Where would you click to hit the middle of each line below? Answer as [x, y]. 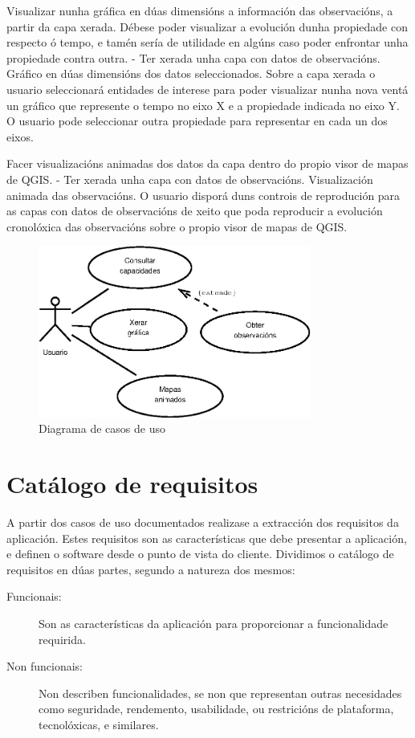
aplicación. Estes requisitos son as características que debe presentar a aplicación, [207, 538]
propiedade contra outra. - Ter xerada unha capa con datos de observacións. [193, 57]
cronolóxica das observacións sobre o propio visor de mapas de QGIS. [177, 226]
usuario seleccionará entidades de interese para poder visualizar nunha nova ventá [207, 89]
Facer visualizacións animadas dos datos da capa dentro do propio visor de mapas [207, 163]
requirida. [62, 639]
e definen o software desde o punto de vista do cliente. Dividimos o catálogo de [200, 554]
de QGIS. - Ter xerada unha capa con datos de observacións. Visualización [190, 179]
